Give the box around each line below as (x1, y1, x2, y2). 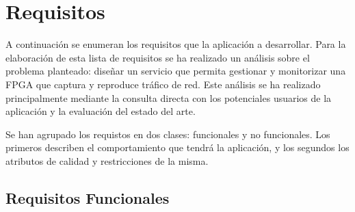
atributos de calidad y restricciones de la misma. (5, 153, 209, 168)
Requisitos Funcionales (5, 187, 170, 208)
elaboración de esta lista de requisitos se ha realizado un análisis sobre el (5, 50, 310, 64)
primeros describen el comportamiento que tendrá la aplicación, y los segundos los (5, 140, 350, 155)
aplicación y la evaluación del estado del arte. (5, 104, 196, 118)
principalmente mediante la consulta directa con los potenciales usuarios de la (5, 90, 332, 105)
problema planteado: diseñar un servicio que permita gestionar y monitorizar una (5, 64, 346, 78)
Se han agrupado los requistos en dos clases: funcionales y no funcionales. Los (5, 127, 330, 141)
